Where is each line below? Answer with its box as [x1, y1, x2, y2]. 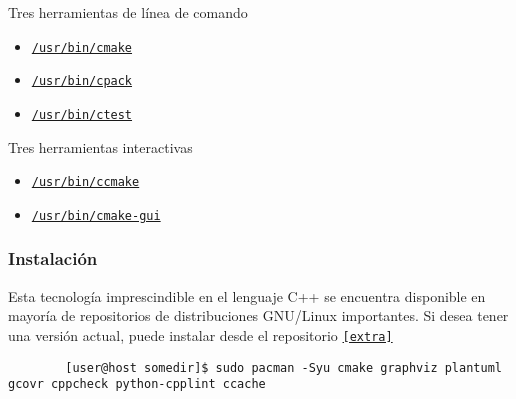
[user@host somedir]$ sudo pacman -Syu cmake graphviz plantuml [65, 360, 502, 375]
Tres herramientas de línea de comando [8, 2, 248, 22]
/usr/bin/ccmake [31, 175, 140, 190]
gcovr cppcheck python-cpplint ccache [8, 377, 266, 392]
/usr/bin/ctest [31, 107, 133, 122]
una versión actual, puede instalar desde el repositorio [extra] [8, 324, 393, 345]
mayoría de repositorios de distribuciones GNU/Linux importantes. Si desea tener [8, 305, 509, 326]
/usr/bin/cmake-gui [31, 208, 161, 223]
